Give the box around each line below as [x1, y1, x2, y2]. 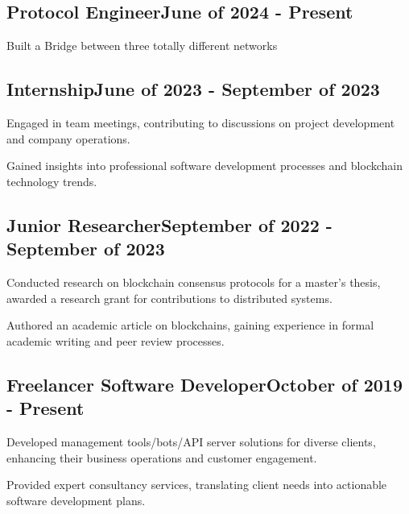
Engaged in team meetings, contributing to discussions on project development [6, 114, 395, 131]
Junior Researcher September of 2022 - [6, 212, 333, 237]
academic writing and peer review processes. [6, 332, 225, 349]
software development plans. [6, 491, 146, 508]
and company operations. [6, 130, 130, 147]
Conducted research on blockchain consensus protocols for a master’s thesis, [6, 273, 381, 290]
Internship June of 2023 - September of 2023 [6, 77, 380, 102]
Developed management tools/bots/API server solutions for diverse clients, [6, 433, 376, 450]
